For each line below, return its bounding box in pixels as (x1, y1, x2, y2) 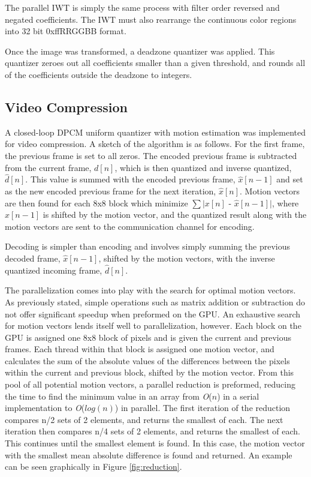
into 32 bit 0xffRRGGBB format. (5, 25, 126, 37)
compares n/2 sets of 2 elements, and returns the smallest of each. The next (5, 413, 283, 425)
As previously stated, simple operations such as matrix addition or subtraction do (5, 295, 305, 308)
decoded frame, (5, 251, 61, 264)
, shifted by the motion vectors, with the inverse (98, 251, 275, 264)
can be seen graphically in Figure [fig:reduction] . (5, 460, 182, 473)
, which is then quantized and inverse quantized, (114, 161, 292, 173)
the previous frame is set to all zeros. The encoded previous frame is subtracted (5, 149, 297, 161)
